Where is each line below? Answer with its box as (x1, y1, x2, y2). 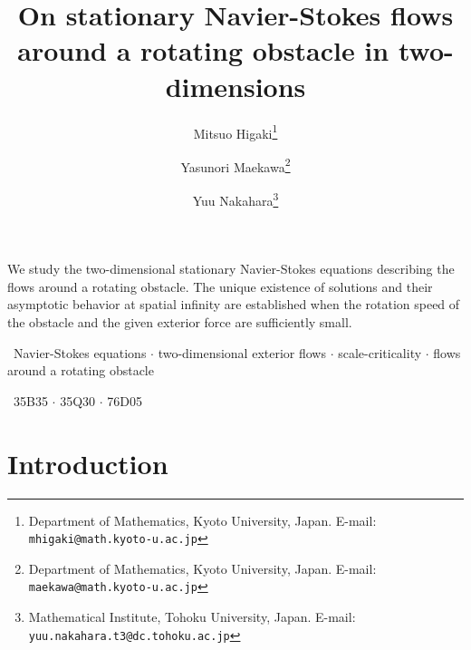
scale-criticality (338, 343, 422, 362)
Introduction (7, 444, 168, 481)
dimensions (165, 67, 306, 104)
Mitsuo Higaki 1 (193, 121, 278, 142)
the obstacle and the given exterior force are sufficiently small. (7, 313, 352, 332)
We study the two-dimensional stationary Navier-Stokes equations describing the (7, 259, 455, 278)
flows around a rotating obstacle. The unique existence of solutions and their (7, 276, 433, 296)
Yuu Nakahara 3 (192, 189, 279, 209)
